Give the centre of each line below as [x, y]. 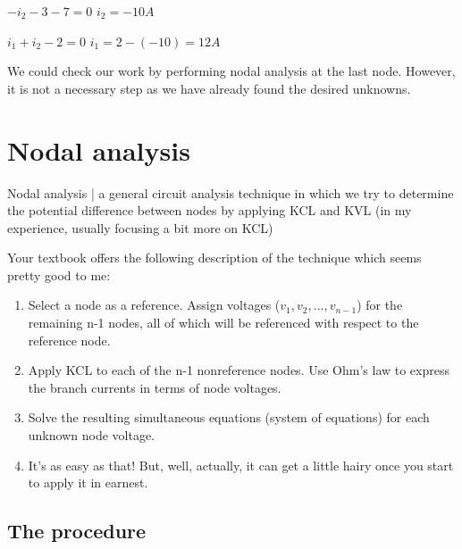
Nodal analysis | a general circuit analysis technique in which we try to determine [231, 192]
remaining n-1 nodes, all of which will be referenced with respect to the [223, 323]
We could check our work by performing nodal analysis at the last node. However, [231, 71]
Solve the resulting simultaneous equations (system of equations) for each [229, 417]
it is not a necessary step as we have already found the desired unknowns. [209, 88]
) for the [380, 305]
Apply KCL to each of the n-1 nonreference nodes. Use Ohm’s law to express [239, 370]
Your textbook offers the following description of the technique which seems [214, 258]
